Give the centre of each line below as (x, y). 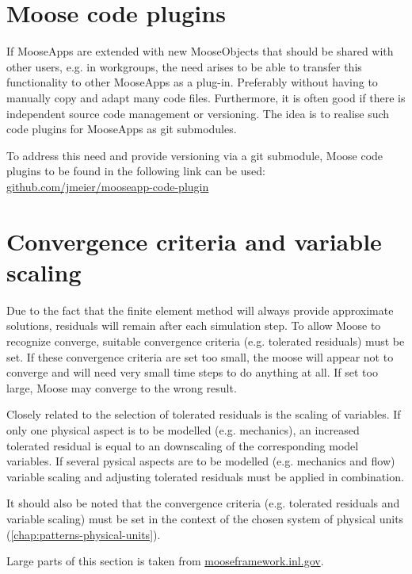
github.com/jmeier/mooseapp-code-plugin (108, 186)
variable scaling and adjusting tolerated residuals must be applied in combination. (205, 476)
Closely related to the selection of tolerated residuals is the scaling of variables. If (204, 414)
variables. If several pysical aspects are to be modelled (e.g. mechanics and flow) (201, 461)
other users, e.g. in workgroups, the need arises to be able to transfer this (184, 66)
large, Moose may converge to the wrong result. (122, 387)
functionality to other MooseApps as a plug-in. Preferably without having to (192, 82)
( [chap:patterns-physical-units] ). (84, 534)
